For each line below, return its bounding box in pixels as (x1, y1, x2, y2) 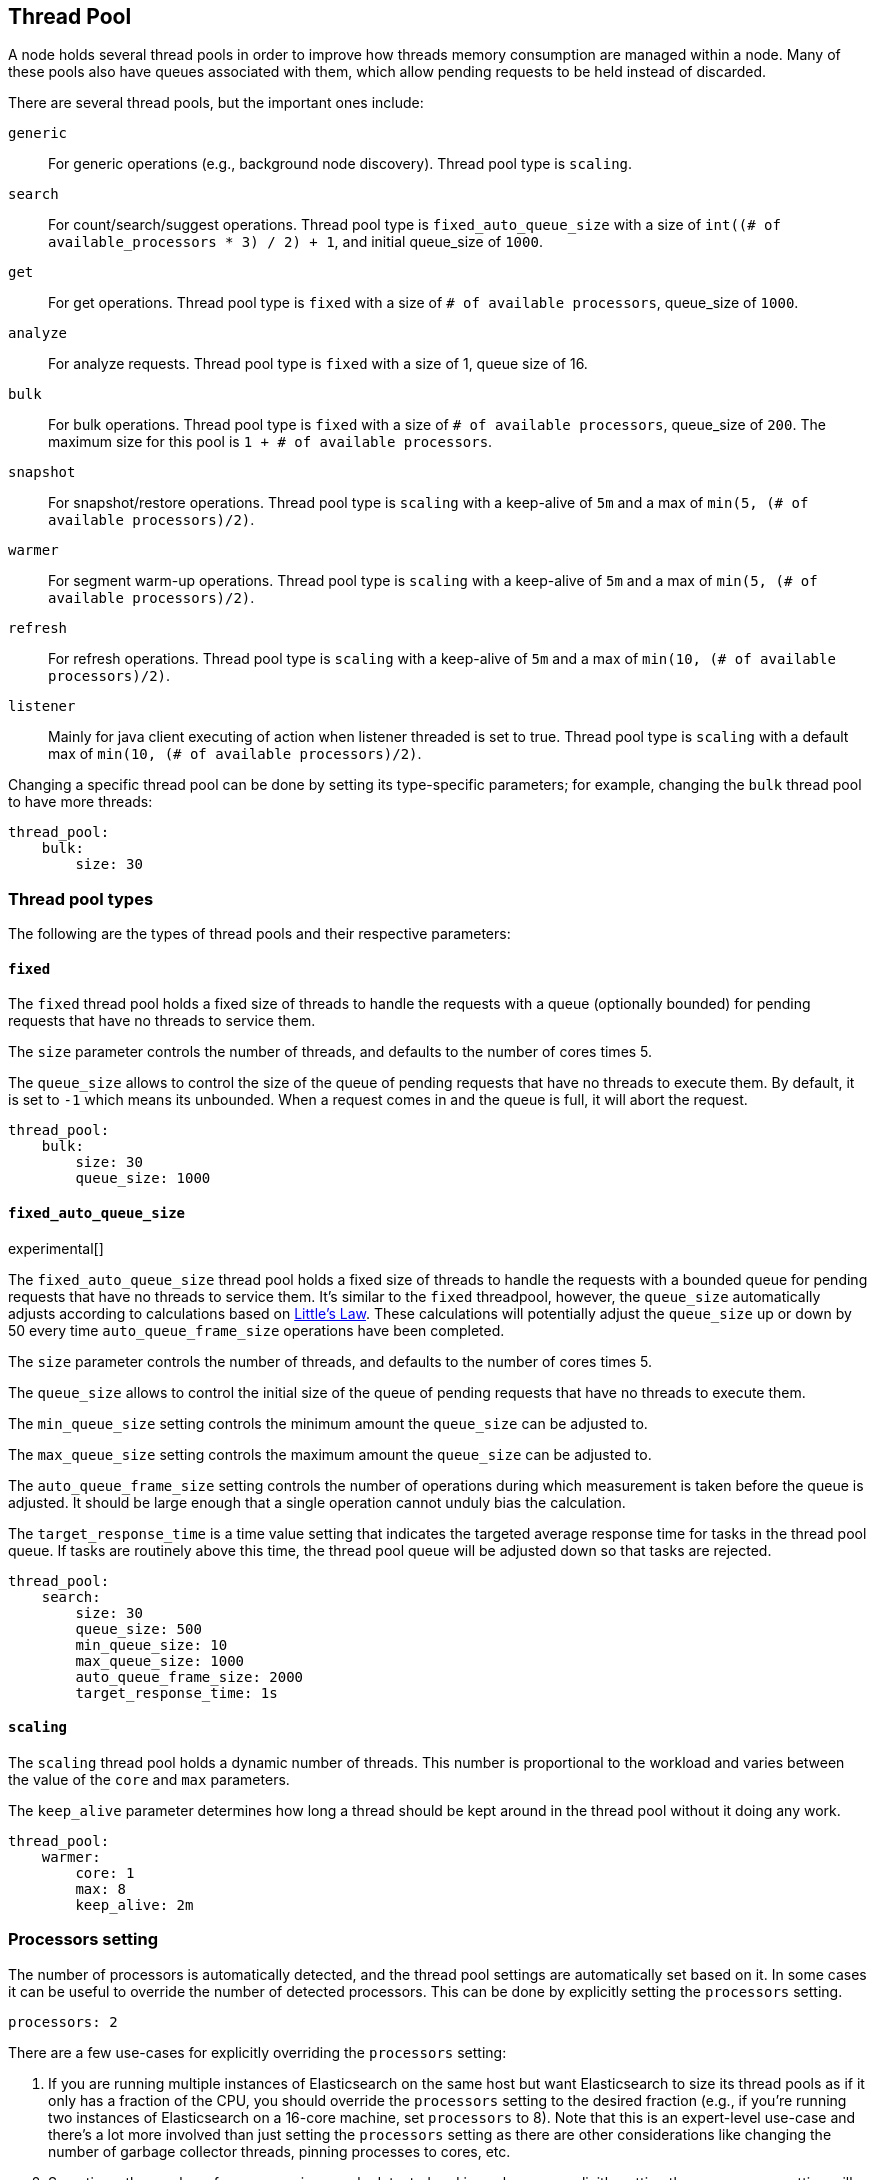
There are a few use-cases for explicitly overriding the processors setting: (8, 2043, 507, 2061)
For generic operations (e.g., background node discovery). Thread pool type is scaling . (48, 155, 633, 173)
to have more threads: (8, 793, 153, 811)
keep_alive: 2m (75, 1896, 194, 1913)
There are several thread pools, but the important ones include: (8, 94, 424, 112)
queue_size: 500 (75, 1620, 202, 1637)
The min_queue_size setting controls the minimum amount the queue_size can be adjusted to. (8, 1414, 648, 1432)
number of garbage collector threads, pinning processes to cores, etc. (48, 2142, 511, 2160)
